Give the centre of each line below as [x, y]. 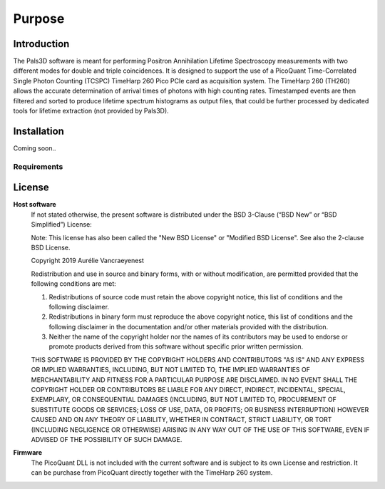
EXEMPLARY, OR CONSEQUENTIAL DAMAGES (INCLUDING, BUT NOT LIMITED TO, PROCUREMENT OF [184, 400]
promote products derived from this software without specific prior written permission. [176, 346]
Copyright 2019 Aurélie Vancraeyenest [87, 261]
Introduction [41, 44]
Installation [38, 131]
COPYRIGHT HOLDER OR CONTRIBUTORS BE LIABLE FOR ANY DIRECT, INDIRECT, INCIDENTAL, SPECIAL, [188, 390]
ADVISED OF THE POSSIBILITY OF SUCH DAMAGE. [107, 439]
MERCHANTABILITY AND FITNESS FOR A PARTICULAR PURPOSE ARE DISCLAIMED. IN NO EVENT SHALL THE [194, 380]
